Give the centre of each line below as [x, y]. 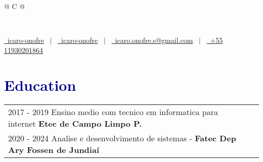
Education [40, 85]
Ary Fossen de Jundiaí [54, 149]
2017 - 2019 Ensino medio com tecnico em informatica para [113, 112]
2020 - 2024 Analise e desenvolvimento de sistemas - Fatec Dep [122, 138]
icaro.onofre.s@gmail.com [154, 40]
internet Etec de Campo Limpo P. [75, 123]
